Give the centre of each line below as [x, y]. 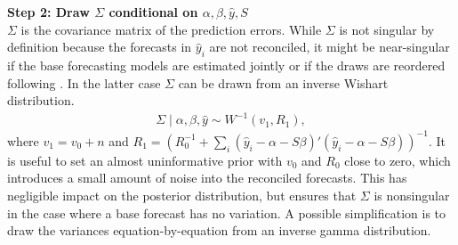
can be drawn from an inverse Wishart [283, 82]
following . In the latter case [84, 82]
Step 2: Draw [48, 12]
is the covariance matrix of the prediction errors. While [171, 29]
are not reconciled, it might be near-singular [329, 47]
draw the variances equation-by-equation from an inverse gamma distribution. [219, 230]
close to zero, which [398, 160]
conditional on [153, 12]
